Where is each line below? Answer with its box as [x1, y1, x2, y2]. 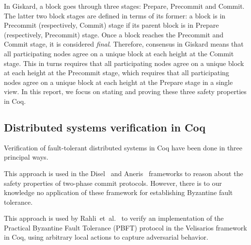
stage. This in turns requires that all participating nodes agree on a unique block [4, 58, 244, 68]
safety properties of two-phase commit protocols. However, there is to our [4, 178, 222, 188]
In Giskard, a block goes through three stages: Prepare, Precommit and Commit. [4, 1, 245, 11]
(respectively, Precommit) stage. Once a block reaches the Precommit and [4, 29, 223, 39]
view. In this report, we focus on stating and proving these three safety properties [4, 86, 247, 97]
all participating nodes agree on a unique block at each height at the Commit [4, 48, 234, 58]
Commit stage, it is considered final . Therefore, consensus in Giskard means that [4, 39, 244, 49]
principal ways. [4, 152, 48, 162]
